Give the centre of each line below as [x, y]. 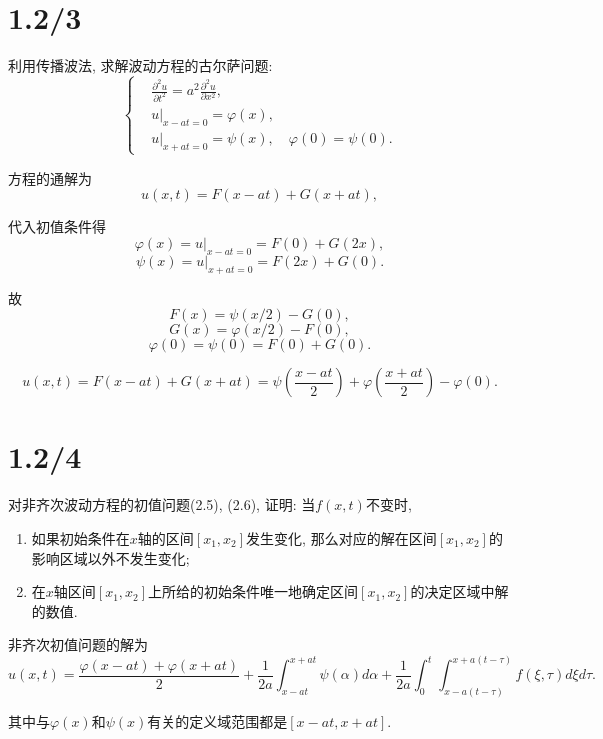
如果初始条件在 [80, 537]
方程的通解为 [50, 177]
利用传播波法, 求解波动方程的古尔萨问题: [140, 65]
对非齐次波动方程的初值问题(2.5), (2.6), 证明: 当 [162, 504]
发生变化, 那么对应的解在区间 [341, 537]
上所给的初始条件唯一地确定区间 [253, 591]
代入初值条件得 [57, 226]
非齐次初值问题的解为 [78, 644]
